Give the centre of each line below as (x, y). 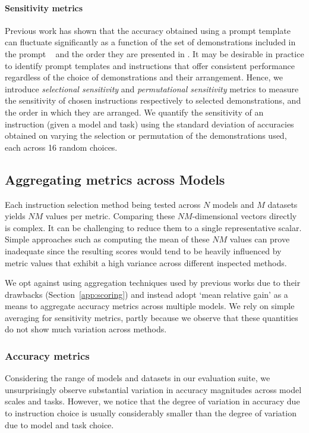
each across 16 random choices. (61, 147)
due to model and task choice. (59, 424)
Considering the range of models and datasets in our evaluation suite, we (138, 378)
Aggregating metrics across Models (115, 179)
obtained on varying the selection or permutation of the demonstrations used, (146, 135)
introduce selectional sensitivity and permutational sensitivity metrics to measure (152, 88)
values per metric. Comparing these (110, 216)
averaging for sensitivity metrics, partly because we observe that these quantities (152, 317)
